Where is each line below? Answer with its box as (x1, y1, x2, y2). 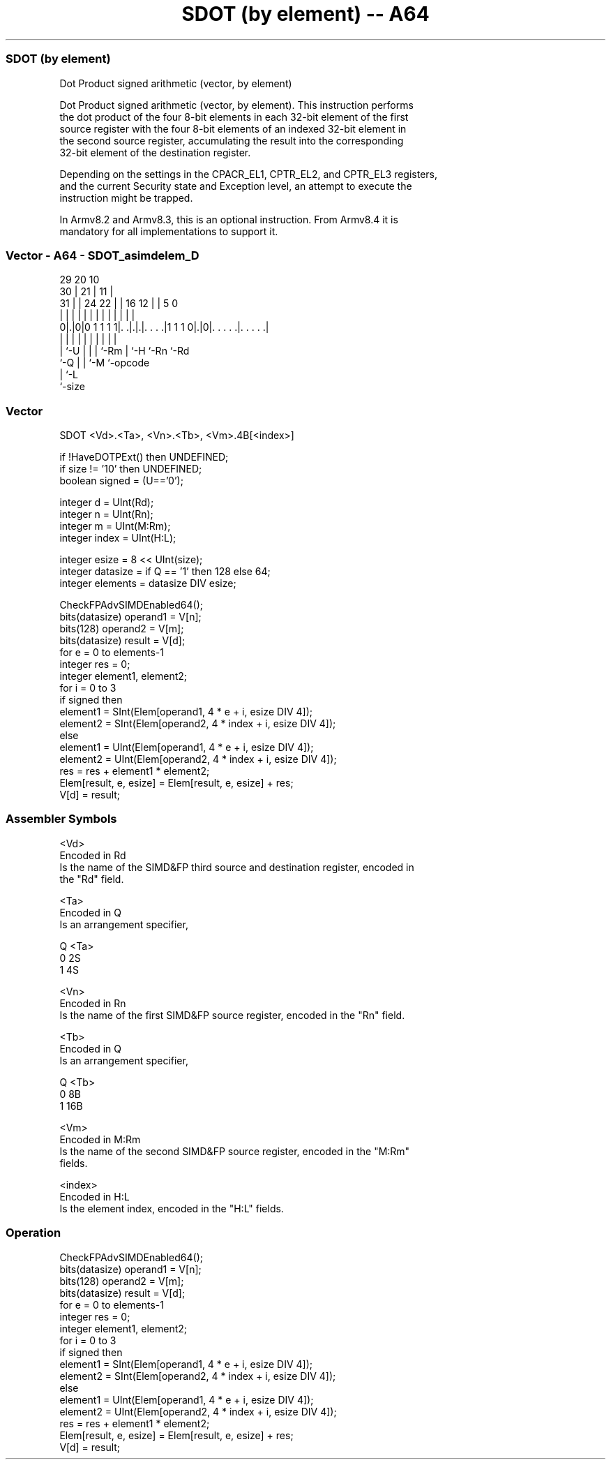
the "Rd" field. (59, 872, 124, 885)
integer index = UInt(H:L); (59, 532, 176, 544)
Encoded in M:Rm (59, 1133, 141, 1145)
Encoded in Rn (59, 997, 126, 1009)
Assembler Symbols (6, 812, 117, 826)
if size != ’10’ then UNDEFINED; (59, 463, 202, 475)
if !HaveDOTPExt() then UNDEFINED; (59, 451, 229, 463)
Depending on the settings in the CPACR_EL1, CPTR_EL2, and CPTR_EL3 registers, (59, 168, 438, 180)
